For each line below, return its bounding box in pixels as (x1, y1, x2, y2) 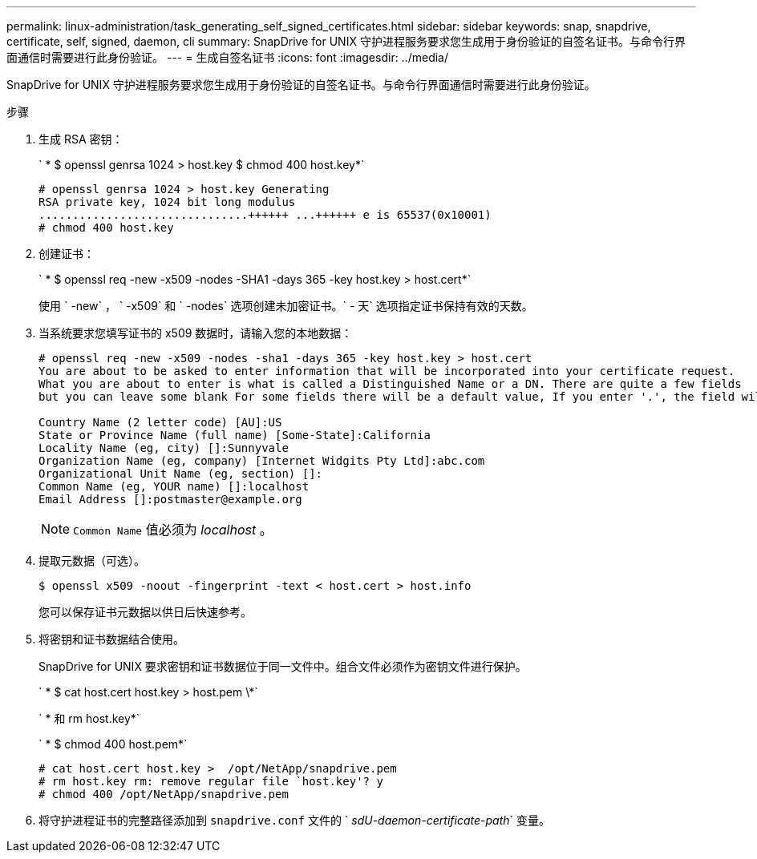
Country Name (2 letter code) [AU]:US (38, 416, 282, 429)
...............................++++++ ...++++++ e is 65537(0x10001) (38, 208, 492, 221)
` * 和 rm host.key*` (38, 712, 140, 725)
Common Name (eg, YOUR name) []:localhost (38, 480, 310, 493)
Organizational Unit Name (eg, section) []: (38, 467, 323, 480)
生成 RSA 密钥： (38, 132, 123, 146)
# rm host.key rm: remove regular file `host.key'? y (38, 775, 383, 788)
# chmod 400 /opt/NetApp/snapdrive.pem (38, 788, 289, 801)
